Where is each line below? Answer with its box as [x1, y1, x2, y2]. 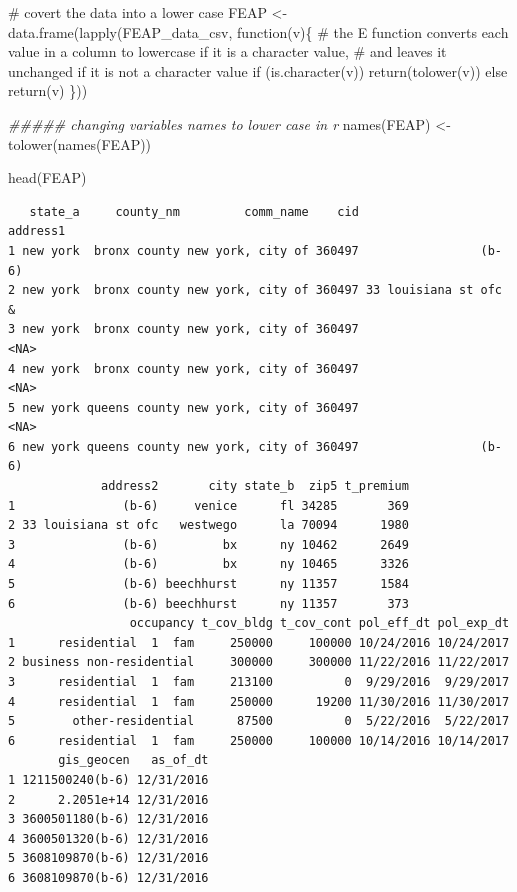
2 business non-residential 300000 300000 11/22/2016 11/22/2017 [8, 655, 510, 670]
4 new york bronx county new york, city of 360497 [8, 361, 359, 376]
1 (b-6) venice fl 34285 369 [8, 498, 409, 513]
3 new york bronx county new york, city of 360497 [8, 322, 359, 337]
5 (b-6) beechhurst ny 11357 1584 [8, 577, 409, 592]
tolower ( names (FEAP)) [8, 133, 152, 154]
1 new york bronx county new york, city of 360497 [8, 243, 359, 258]
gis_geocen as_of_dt [58, 753, 209, 768]
